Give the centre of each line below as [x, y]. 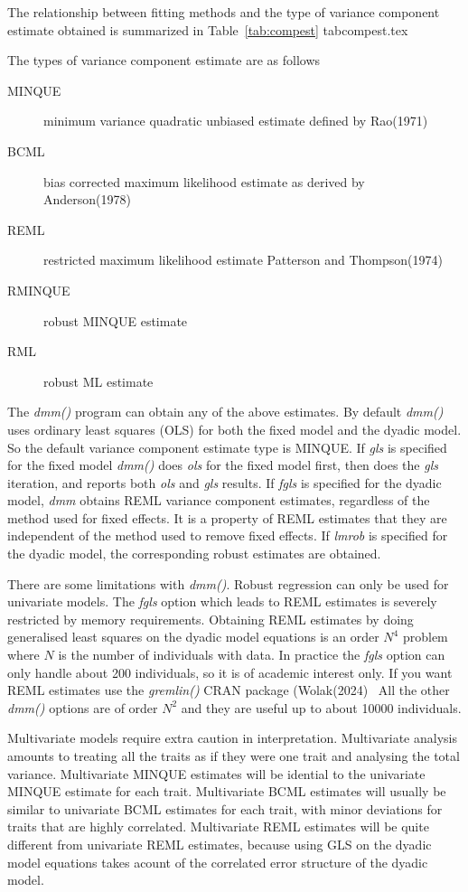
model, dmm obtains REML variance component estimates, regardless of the [219, 500]
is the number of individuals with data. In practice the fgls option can [252, 655]
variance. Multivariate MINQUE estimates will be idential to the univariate [216, 773]
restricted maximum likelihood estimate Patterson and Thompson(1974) [243, 260]
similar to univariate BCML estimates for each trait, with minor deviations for [225, 808]
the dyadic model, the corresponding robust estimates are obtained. [194, 554]
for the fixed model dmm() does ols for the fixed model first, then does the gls [223, 465]
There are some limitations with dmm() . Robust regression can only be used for [228, 583]
